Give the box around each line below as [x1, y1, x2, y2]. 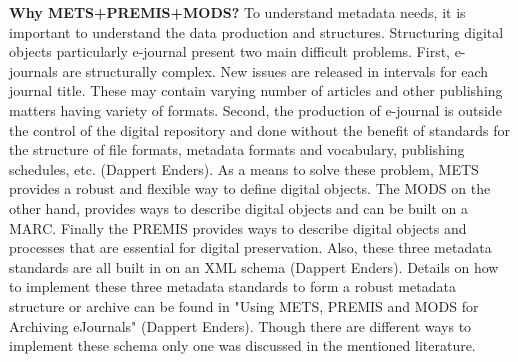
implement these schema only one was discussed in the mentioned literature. [9, 335, 476, 356]
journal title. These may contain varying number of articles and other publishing [9, 80, 503, 101]
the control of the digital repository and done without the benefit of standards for [9, 119, 510, 140]
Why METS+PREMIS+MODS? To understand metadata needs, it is [9, 2, 466, 22]
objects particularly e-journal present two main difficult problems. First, [9, 41, 450, 62]
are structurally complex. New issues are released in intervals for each [62, 60, 489, 81]
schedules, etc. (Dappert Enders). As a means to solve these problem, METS [9, 158, 479, 179]
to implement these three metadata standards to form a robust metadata [9, 276, 456, 297]
